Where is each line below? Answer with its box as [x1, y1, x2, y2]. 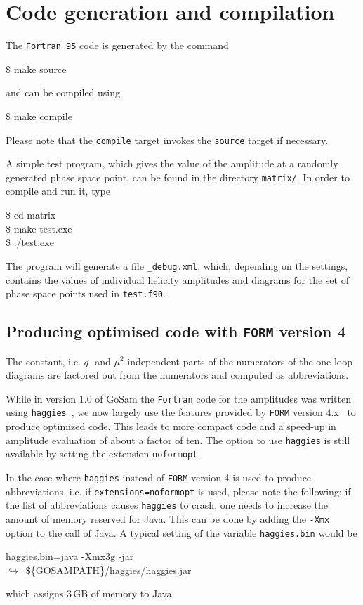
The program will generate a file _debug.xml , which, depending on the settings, [6, 258, 348, 273]
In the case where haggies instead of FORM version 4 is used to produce [6, 469, 312, 484]
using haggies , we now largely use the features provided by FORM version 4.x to [6, 405, 356, 419]
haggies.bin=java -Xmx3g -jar [6, 549, 134, 564]
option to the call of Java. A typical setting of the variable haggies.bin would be [6, 525, 357, 540]
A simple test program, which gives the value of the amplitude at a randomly [6, 156, 338, 171]
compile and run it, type [6, 183, 111, 198]
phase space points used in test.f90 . [6, 286, 166, 301]
